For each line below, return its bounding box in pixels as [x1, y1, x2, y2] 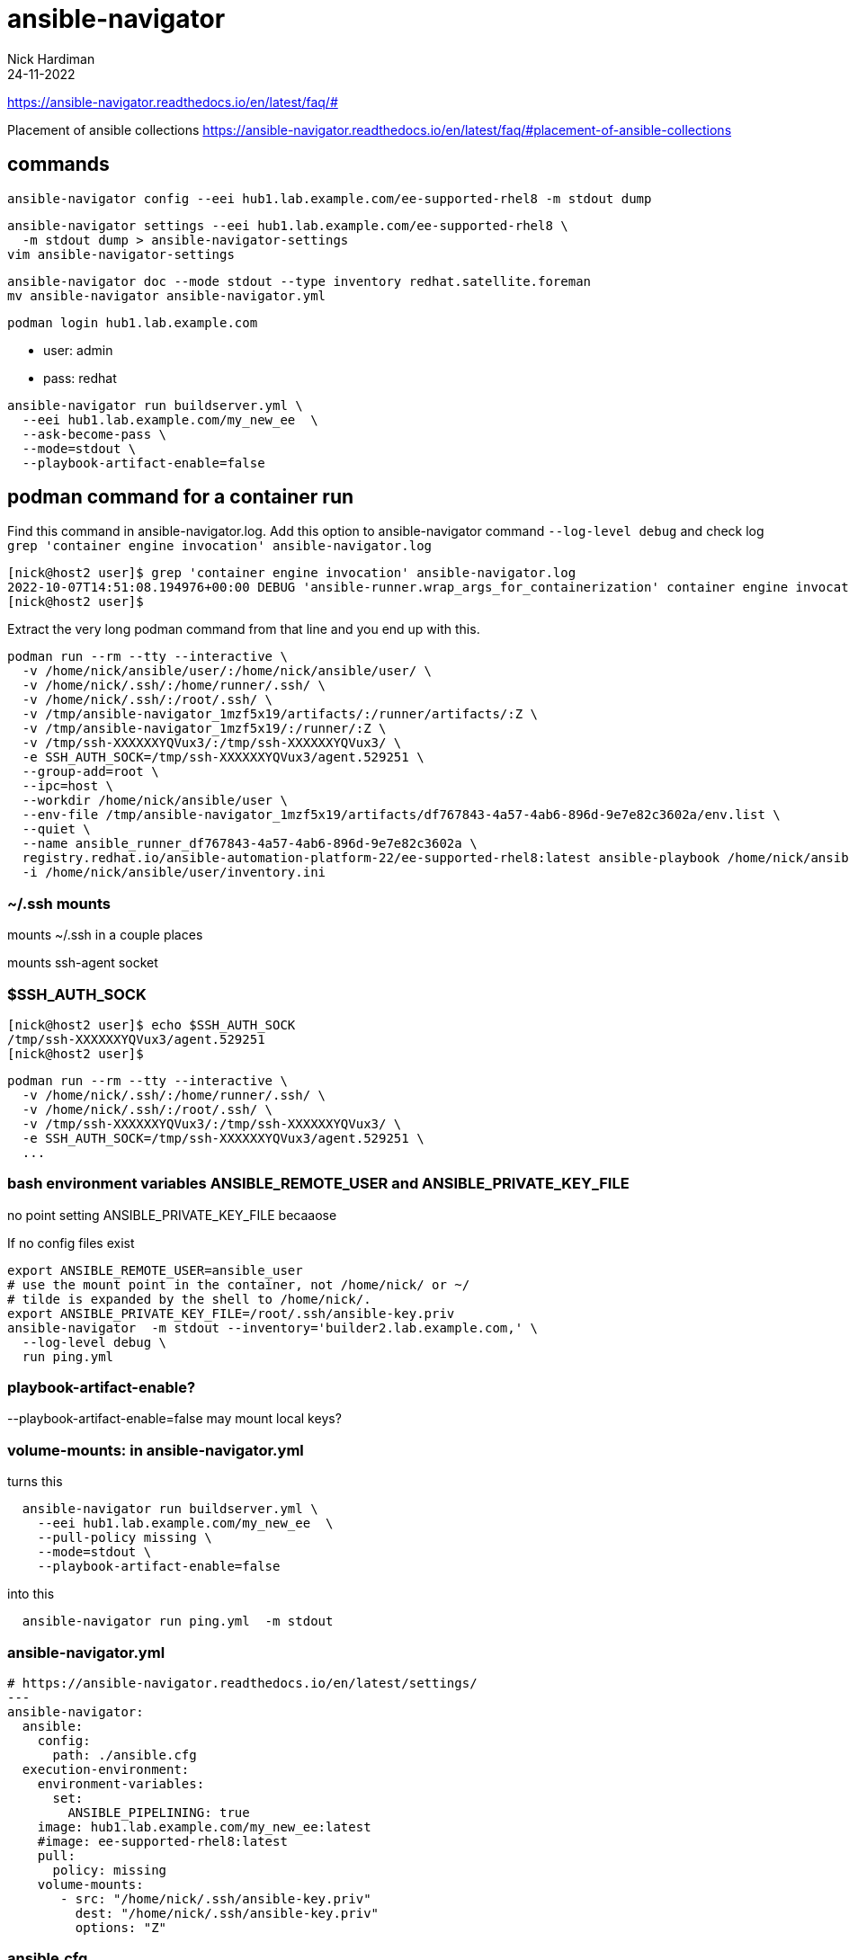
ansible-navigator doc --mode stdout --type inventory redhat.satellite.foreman [7, 273, 592, 289]
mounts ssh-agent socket [7, 955, 158, 971]
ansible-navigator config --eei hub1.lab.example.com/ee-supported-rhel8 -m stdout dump [7, 191, 652, 206]
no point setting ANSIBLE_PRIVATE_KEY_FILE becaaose [7, 1207, 337, 1223]
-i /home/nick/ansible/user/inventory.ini [22, 865, 326, 880]
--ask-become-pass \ [22, 426, 167, 441]
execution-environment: [22, 1761, 190, 1777]
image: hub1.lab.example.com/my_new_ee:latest [37, 1819, 371, 1834]
